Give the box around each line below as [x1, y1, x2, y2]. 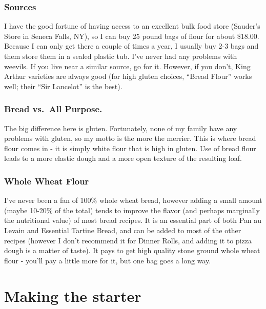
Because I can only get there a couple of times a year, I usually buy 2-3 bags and [4, 40, 259, 51]
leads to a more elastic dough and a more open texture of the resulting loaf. [4, 153, 242, 163]
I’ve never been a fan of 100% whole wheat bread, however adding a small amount [4, 195, 262, 205]
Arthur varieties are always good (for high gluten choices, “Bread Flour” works [4, 71, 252, 81]
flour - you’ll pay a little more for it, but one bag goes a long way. [4, 255, 211, 265]
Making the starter [4, 285, 141, 306]
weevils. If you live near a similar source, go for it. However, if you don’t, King [4, 60, 251, 71]
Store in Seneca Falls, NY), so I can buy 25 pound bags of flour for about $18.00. [4, 30, 259, 41]
